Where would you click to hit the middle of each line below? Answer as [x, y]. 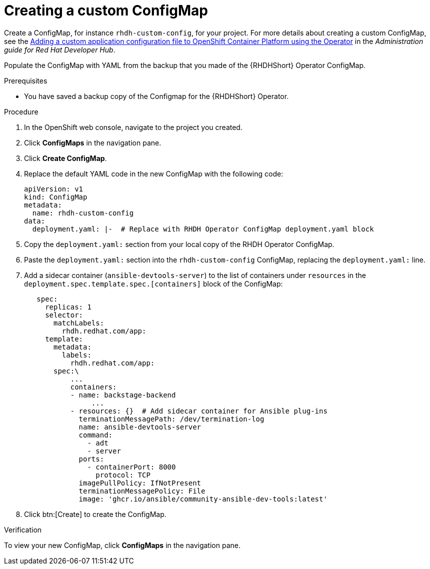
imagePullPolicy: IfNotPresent [140, 483]
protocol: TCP [123, 475]
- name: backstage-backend [123, 395]
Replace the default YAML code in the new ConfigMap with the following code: [154, 173]
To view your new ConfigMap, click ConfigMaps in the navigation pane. [122, 545]
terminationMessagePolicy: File [142, 491]
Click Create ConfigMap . [65, 158]
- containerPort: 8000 [131, 467]
